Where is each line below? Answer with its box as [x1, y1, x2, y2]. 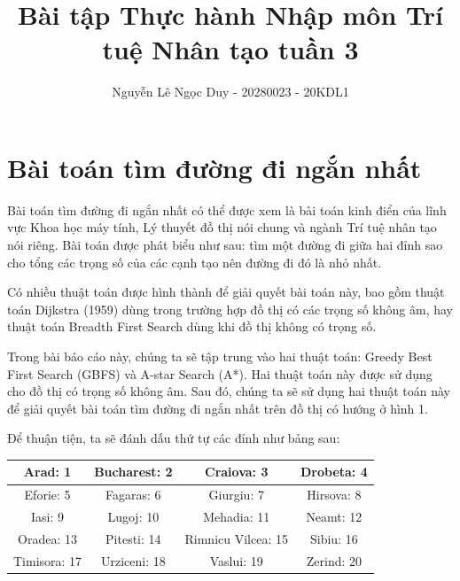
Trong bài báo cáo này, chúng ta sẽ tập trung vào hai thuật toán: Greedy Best [7, 347, 433, 365]
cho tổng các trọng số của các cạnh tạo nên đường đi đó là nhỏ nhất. [7, 252, 382, 271]
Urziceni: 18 [100, 551, 166, 569]
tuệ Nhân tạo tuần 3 [102, 31, 359, 67]
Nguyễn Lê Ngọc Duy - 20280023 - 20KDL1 [112, 82, 349, 101]
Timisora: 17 [13, 551, 82, 569]
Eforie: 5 [24, 485, 71, 504]
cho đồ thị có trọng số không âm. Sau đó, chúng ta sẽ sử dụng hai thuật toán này [7, 382, 451, 400]
